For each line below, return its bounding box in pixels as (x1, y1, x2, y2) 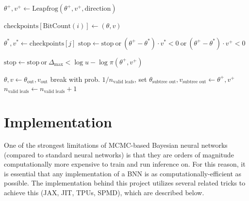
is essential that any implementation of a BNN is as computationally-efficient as (4, 168, 242, 178)
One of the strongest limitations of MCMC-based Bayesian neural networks (4, 139, 228, 150)
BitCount (43, 23, 71, 30)
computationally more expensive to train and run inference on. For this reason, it (4, 159, 246, 169)
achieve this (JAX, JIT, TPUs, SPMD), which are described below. (4, 187, 204, 197)
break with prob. (50, 74, 100, 84)
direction (84, 5, 111, 12)
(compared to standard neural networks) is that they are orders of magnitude (4, 149, 234, 159)
